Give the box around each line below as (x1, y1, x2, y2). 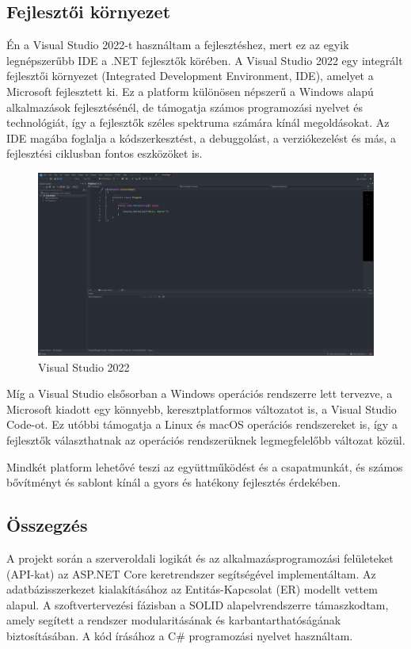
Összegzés (6, 513, 88, 537)
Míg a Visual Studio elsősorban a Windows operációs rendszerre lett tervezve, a (6, 385, 393, 402)
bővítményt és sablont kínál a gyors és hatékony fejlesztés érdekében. (6, 474, 341, 491)
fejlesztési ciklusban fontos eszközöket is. (6, 145, 203, 162)
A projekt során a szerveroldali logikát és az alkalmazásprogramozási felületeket (6, 549, 394, 566)
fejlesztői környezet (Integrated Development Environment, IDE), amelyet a (6, 67, 374, 84)
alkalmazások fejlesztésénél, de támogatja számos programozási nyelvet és (6, 98, 363, 115)
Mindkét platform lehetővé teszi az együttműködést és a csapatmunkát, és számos (6, 458, 403, 475)
